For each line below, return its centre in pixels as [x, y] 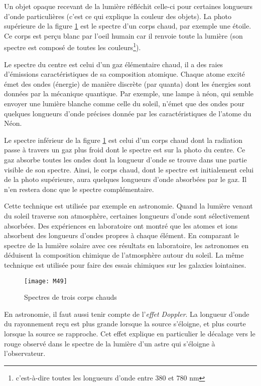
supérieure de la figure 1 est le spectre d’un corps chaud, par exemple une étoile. [128, 26]
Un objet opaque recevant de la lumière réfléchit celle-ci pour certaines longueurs [128, 6]
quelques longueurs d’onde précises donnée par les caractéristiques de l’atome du [128, 113]
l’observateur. [25, 353]
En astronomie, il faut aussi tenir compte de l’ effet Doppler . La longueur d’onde [127, 314]
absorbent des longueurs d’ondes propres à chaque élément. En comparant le [122, 235]
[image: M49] [46, 281]
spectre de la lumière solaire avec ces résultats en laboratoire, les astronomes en [126, 245]
